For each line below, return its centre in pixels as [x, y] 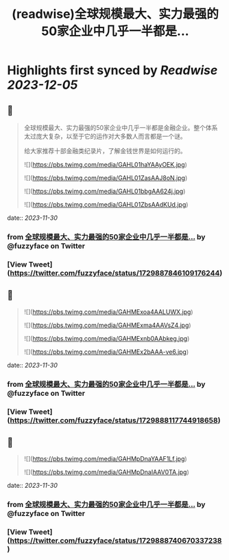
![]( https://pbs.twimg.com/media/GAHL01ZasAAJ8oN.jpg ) [106, 178]
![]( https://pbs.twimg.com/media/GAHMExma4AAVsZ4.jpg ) [107, 325]
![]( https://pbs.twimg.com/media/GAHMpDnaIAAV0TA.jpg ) [107, 472]
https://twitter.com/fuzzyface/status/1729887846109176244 [115, 273]
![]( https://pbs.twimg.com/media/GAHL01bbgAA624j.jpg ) [105, 191]
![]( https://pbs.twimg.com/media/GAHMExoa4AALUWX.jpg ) [108, 312]
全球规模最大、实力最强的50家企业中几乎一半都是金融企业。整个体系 [121, 127]
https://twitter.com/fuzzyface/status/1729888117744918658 [114, 420]
